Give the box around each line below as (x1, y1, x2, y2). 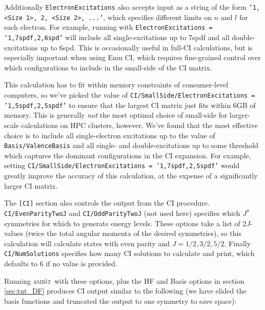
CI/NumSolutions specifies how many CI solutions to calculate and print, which (4, 248, 255, 259)
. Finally (224, 238, 251, 248)
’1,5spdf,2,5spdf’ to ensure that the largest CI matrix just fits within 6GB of (4, 99, 256, 110)
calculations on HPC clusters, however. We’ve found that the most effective (21, 119, 258, 130)
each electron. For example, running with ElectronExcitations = (4, 22, 213, 32)
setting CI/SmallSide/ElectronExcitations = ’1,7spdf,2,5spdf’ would (4, 160, 240, 171)
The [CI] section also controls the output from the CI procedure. (4, 197, 210, 208)
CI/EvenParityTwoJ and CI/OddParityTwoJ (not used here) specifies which (4, 207, 240, 218)
